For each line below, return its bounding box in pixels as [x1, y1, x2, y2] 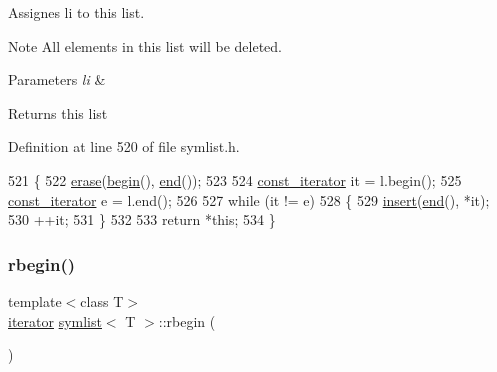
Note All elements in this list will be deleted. [8, 35, 282, 56]
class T [80, 290, 124, 311]
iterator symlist [8, 310, 102, 331]
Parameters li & [8, 69, 106, 90]
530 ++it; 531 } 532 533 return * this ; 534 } [8, 209, 276, 230]
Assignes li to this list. [8, 2, 145, 22]
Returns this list [8, 102, 108, 123]
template [8, 290, 62, 311]
